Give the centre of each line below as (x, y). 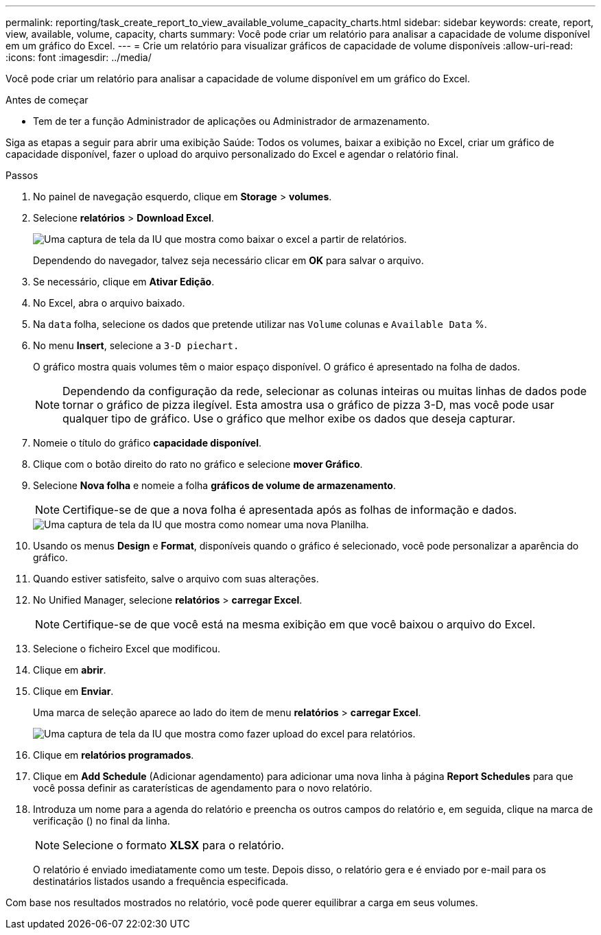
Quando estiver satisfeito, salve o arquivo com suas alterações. (176, 579)
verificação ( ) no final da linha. (102, 821)
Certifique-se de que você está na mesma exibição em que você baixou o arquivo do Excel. (299, 624)
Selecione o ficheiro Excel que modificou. (127, 649)
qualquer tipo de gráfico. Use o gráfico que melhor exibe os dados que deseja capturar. (289, 418)
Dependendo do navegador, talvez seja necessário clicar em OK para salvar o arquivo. (228, 260)
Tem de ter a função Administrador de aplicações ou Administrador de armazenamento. (232, 121)
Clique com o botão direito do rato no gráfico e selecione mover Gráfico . (198, 464)
